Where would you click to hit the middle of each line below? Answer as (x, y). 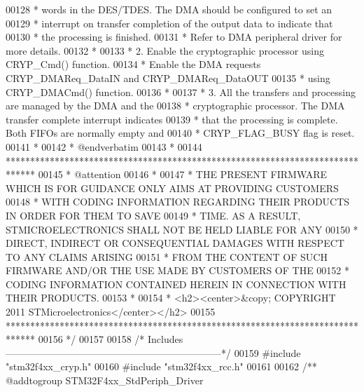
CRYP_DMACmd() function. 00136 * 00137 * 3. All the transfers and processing (181, 92)
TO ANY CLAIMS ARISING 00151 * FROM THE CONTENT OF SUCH (167, 256)
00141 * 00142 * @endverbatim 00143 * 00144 (104, 146)
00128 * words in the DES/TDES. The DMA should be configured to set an (169, 9)
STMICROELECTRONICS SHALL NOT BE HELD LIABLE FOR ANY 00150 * (182, 229)
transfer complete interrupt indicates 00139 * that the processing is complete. (172, 119)
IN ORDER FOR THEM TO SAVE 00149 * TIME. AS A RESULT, (153, 215)
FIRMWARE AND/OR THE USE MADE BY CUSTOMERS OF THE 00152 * (177, 270)
